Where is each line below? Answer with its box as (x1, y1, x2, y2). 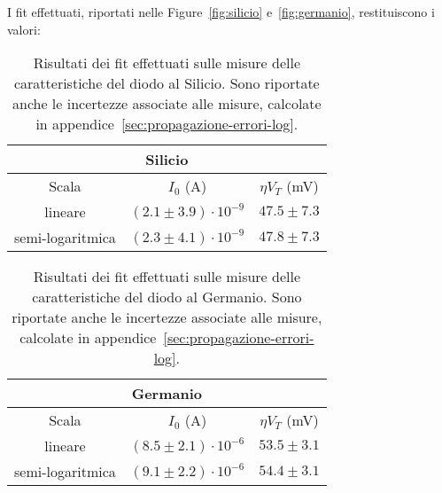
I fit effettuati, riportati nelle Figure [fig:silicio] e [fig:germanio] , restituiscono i (7, 3, 435, 20)
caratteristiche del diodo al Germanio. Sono (32, 286, 302, 308)
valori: (7, 20, 41, 38)
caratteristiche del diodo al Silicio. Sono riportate (13, 73, 320, 94)
